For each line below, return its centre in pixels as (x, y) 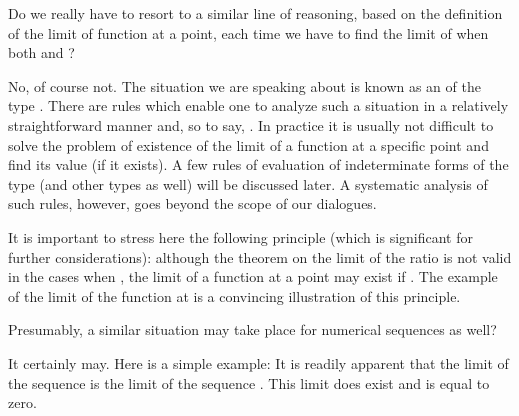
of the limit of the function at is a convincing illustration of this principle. (234, 295)
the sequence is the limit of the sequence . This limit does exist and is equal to (249, 382)
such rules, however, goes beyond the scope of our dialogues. (192, 203)
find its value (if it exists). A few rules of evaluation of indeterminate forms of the (258, 164)
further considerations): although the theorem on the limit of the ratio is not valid (260, 256)
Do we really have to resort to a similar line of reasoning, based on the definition (255, 13)
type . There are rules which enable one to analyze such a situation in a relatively (258, 105)
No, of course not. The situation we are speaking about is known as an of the (244, 85)
